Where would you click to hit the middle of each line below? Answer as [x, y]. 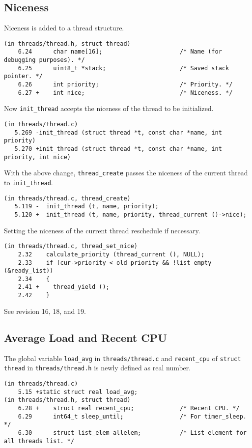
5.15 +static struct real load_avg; [78, 392]
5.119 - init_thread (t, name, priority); [86, 207]
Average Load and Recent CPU [85, 337]
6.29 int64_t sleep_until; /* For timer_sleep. [132, 416]
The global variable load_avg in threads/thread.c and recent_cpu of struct [123, 358]
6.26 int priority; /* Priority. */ [125, 85]
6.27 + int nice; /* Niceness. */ [125, 93]
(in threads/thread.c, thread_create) [67, 198]
